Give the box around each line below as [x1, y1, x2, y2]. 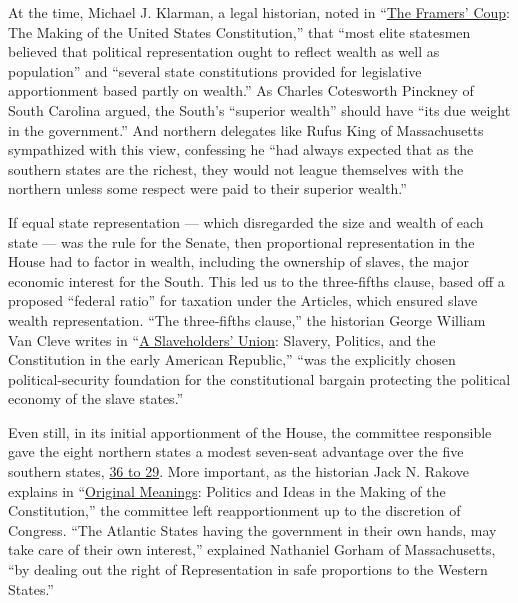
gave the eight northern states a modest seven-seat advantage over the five [8, 441, 464, 462]
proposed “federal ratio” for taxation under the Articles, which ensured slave [8, 290, 478, 311]
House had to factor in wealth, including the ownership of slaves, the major [8, 251, 469, 272]
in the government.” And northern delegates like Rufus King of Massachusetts [8, 119, 484, 140]
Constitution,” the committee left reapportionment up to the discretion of [8, 500, 461, 521]
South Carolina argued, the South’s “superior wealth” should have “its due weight [8, 99, 511, 120]
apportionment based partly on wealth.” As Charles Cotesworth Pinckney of [8, 80, 474, 101]
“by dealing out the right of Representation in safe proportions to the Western [8, 559, 488, 580]
